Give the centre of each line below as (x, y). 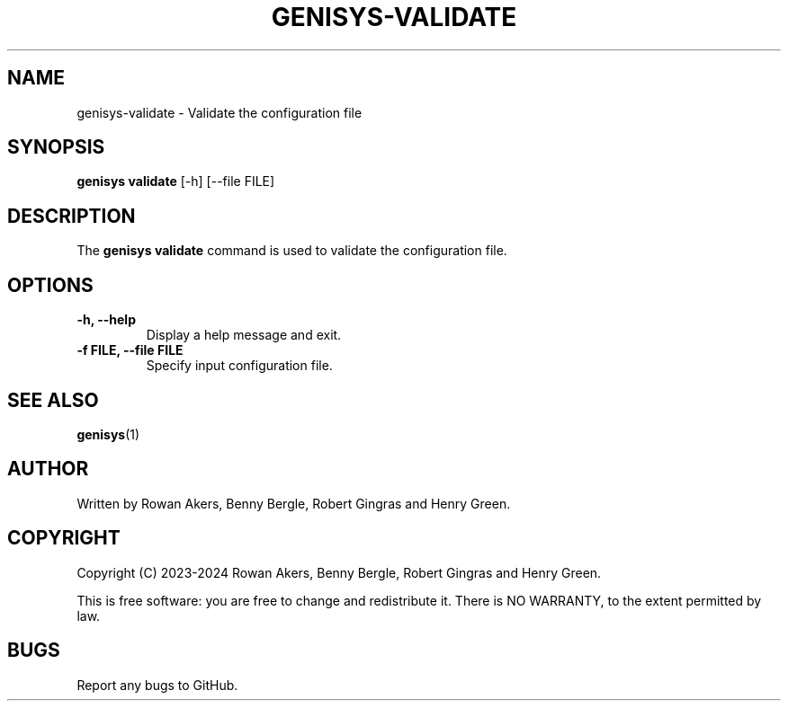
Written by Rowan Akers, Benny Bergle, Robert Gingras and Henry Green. (294, 503)
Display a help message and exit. (244, 335)
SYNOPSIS (56, 147)
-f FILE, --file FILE (130, 350)
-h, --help (106, 320)
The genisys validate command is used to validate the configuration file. (292, 251)
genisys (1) (108, 434)
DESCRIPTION (72, 216)
